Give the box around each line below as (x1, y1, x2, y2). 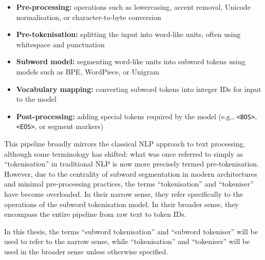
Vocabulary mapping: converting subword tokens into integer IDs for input (16, 83, 261, 94)
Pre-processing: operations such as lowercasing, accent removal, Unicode (16, 2, 251, 12)
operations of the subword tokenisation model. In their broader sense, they (4, 198, 239, 209)
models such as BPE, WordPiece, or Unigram (16, 66, 159, 77)
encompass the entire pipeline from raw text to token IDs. (4, 209, 186, 219)
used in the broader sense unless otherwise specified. (4, 246, 168, 256)
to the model (16, 94, 56, 104)
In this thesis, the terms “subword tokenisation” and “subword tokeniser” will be (4, 226, 258, 236)
